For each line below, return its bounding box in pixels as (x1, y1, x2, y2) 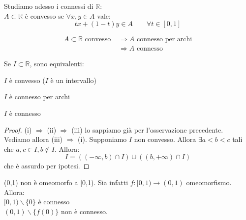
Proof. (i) (4, 124, 32, 135)
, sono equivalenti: (30, 58, 84, 69)
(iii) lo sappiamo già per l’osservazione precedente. (71, 124, 223, 135)
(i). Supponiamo (78, 134, 127, 144)
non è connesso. (61, 206, 108, 216)
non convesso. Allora (134, 134, 196, 144)
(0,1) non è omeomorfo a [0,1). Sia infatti (4, 177, 128, 187)
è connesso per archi (9, 91, 70, 102)
